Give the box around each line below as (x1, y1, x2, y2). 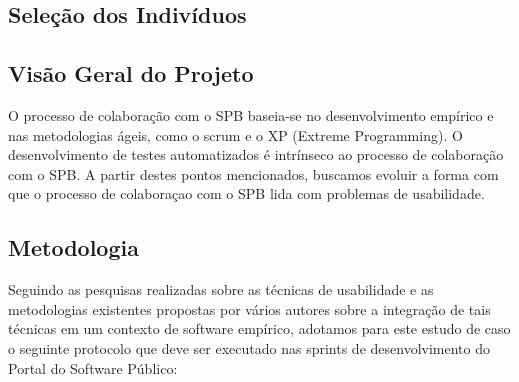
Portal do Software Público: (8, 357, 178, 378)
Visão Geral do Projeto (8, 58, 254, 89)
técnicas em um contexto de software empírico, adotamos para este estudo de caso (8, 318, 511, 339)
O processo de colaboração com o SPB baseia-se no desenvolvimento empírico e (8, 104, 494, 125)
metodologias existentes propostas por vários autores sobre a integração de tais (8, 298, 491, 319)
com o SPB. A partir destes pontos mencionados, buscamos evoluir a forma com (8, 163, 499, 184)
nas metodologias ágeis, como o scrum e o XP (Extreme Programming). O (8, 124, 463, 145)
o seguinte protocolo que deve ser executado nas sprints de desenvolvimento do (8, 337, 490, 358)
